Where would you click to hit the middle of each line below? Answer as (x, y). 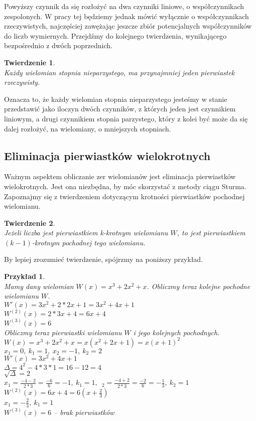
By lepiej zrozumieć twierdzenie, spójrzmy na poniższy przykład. (104, 259)
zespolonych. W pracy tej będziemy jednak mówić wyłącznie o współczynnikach (126, 16)
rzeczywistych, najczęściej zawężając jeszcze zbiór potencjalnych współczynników (128, 26)
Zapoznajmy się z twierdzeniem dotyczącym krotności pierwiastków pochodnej (124, 196)
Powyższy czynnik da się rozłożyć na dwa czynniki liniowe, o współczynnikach (124, 6)
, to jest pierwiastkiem (211, 233)
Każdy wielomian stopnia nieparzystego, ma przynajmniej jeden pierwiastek (119, 72)
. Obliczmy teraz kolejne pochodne (199, 286)
